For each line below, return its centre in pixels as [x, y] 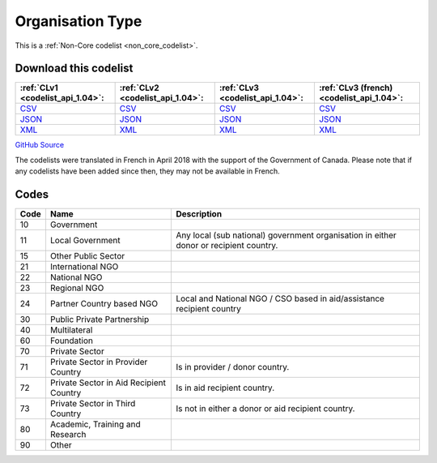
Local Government [85, 241]
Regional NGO [77, 288]
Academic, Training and [95, 424]
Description [199, 214]
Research [68, 435]
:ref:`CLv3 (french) [356, 88]
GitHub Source [40, 145]
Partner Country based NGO [104, 304]
